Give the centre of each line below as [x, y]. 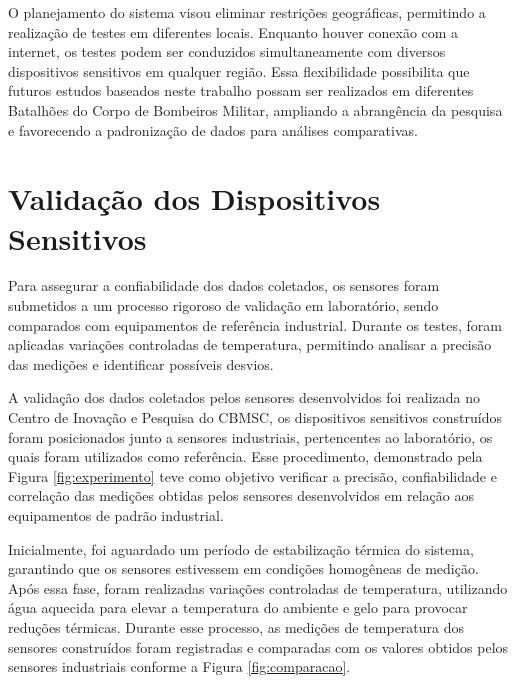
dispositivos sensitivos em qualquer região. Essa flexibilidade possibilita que [239, 70]
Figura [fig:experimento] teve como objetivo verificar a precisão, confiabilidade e [252, 475]
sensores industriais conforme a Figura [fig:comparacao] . [179, 666]
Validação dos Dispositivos [194, 198]
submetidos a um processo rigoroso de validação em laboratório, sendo [223, 305]
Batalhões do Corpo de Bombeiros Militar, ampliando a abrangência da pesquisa [255, 109]
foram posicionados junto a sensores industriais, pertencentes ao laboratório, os [250, 436]
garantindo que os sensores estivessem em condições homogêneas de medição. [243, 568]
